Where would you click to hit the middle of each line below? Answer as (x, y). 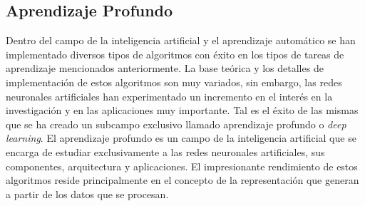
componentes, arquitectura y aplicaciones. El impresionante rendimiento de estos (182, 166)
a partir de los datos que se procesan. (87, 194)
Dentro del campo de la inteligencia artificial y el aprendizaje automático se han (181, 40)
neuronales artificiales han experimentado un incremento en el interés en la (169, 96)
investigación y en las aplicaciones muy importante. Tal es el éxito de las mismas (182, 110)
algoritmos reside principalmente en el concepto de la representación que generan (182, 180)
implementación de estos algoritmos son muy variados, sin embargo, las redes (174, 82)
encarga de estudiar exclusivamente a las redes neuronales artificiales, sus (165, 151)
